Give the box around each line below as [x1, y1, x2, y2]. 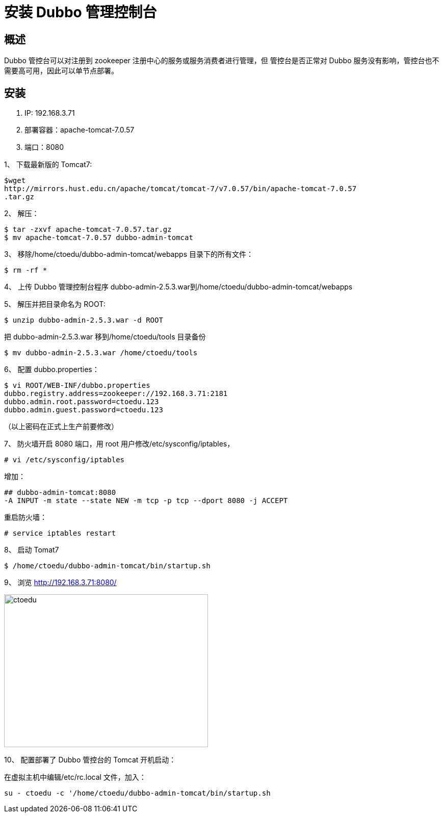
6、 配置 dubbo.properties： [4, 365, 99, 374]
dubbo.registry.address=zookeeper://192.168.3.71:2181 [4, 389, 228, 398]
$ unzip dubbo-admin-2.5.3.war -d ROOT [4, 316, 163, 325]
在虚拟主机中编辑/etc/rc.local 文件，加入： [4, 773, 146, 782]
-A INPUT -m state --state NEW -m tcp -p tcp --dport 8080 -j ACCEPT [4, 496, 288, 505]
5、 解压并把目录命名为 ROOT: [4, 300, 106, 309]
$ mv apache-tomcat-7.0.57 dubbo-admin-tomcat [4, 233, 193, 242]
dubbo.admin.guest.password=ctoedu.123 [4, 406, 163, 414]
